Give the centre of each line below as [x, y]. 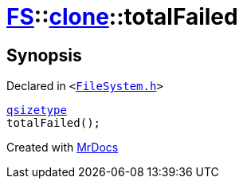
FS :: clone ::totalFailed [122, 17]
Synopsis [44, 55]
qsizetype [37, 110]
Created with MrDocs [63, 148]
